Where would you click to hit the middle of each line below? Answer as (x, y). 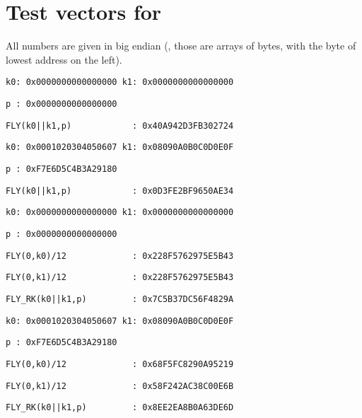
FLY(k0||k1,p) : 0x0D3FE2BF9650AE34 (120, 191)
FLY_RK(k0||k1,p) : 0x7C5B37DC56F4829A (120, 299)
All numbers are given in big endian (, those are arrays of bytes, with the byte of (181, 46)
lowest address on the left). (64, 59)
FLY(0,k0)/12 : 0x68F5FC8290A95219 (120, 364)
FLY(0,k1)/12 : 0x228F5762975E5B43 (120, 278)
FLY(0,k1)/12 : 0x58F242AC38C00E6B (120, 386)
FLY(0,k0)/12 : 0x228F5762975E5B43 (120, 256)
